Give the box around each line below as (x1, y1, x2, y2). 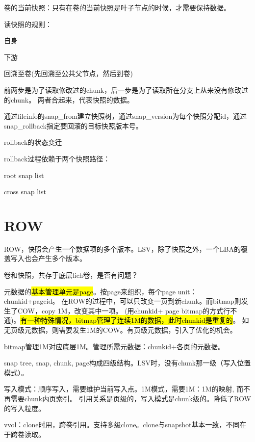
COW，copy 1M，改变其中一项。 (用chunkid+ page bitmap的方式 (17, 305, 224, 315)
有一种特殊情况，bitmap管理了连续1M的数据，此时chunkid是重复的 (20, 315, 233, 325)
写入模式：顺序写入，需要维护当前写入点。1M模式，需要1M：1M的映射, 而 (4, 384, 244, 394)
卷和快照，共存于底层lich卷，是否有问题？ (4, 270, 138, 280)
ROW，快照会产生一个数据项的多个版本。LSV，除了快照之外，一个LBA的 (4, 243, 241, 254)
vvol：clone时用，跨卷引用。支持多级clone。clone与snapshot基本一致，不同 (4, 419, 240, 430)
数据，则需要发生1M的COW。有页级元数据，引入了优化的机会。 (31, 325, 237, 335)
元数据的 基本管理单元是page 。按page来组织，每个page (4, 286, 176, 296)
